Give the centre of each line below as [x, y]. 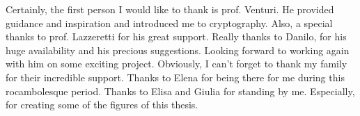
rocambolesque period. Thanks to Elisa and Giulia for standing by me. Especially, [180, 91]
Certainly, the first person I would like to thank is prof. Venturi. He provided [170, 9]
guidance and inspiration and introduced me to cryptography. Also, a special [169, 23]
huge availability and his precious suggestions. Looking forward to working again [178, 50]
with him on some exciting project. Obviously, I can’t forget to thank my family [177, 64]
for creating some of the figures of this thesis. [102, 105]
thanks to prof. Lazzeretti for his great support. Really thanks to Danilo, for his [176, 36]
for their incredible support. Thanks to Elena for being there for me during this [175, 77]
